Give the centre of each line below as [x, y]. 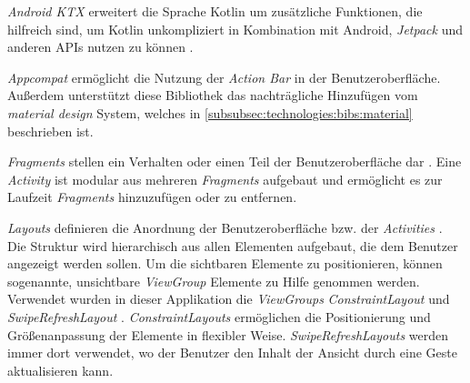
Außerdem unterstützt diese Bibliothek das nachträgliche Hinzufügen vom [213, 95]
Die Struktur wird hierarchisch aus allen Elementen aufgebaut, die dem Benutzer [233, 245]
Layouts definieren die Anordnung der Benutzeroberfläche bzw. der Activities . [225, 227]
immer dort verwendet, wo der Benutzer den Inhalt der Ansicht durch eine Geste [232, 353]
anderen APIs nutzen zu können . [100, 47]
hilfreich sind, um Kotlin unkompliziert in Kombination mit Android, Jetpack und [235, 29]
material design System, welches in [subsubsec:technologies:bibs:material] [210, 112]
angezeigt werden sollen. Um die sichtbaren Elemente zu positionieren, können [225, 263]
